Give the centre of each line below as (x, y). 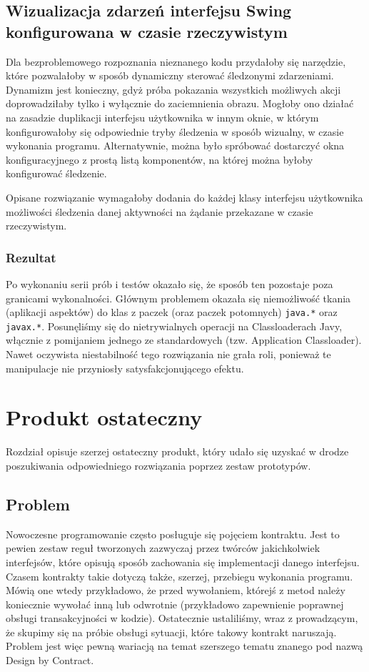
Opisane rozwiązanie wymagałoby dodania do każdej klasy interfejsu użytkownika (184, 197)
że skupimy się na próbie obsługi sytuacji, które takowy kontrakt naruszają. (171, 632)
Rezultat (31, 257)
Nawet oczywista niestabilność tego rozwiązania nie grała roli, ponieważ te (168, 354)
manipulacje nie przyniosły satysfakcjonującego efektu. (125, 368)
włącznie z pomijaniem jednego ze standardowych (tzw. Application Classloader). (184, 340)
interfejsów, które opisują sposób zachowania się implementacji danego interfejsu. (183, 562)
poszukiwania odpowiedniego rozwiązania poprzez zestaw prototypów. (158, 465)
